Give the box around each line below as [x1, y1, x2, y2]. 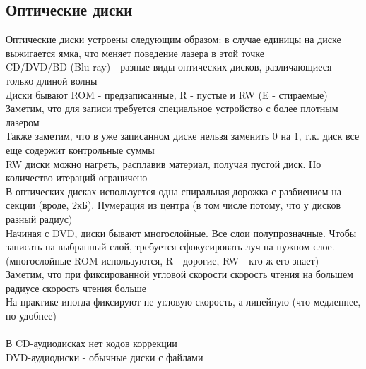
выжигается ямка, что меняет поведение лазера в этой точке [6, 45, 264, 60]
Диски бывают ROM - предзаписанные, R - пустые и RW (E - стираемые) [6, 87, 328, 102]
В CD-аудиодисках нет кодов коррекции [6, 336, 177, 351]
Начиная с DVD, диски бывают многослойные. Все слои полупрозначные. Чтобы [6, 225, 357, 240]
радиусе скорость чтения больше [6, 280, 146, 295]
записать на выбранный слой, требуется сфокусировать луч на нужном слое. [6, 239, 335, 254]
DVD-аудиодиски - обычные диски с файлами [6, 349, 203, 364]
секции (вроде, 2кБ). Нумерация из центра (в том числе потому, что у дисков [6, 198, 341, 212]
